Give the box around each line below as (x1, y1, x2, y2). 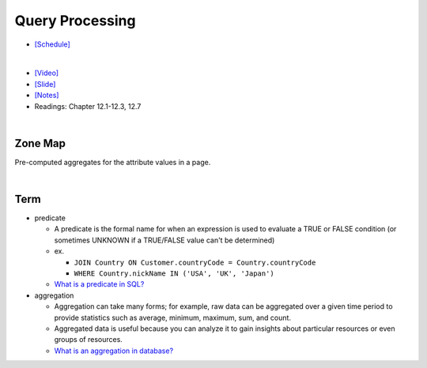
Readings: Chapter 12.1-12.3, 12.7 (34, 101, 142, 111)
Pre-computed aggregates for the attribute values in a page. (14, 157, 211, 167)
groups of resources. (54, 335, 123, 344)
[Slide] (34, 79, 56, 88)
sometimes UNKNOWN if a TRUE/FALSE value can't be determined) (54, 235, 275, 245)
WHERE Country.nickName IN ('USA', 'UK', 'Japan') (74, 269, 274, 278)
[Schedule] (34, 39, 70, 49)
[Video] (34, 68, 59, 78)
